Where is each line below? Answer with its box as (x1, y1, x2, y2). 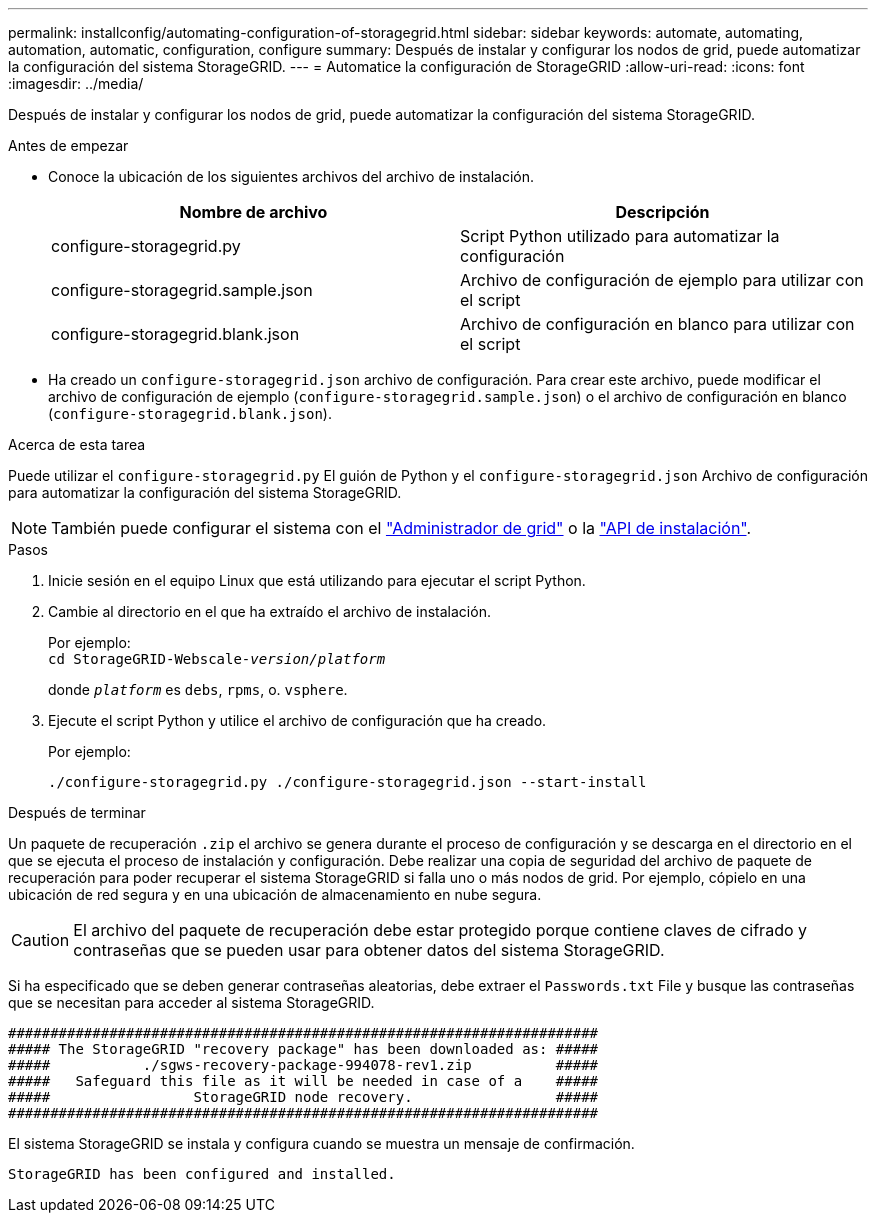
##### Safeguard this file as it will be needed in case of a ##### (8, 1073, 599, 1089)
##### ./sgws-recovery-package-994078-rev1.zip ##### (8, 1057, 599, 1073)
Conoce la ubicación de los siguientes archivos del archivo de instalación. (48, 168, 535, 185)
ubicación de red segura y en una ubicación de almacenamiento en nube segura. (8, 886, 542, 903)
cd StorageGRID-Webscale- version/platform (48, 651, 386, 667)
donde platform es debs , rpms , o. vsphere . (48, 681, 348, 698)
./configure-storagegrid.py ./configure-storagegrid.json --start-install (48, 774, 647, 790)
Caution (11, 930, 70, 950)
